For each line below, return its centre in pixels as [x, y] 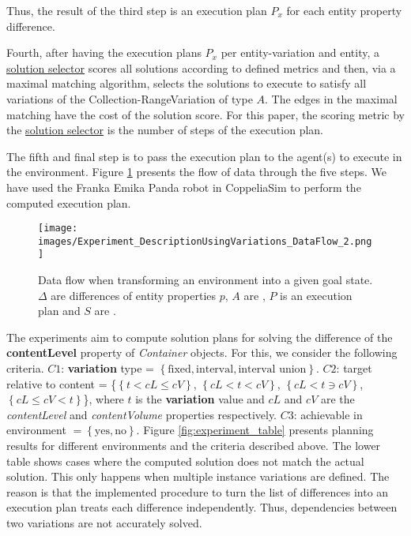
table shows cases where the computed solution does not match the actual [185, 461]
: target [354, 368]
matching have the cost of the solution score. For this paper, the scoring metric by [205, 114]
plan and [59, 311]
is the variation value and [200, 399]
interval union [272, 370]
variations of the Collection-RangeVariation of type [130, 98]
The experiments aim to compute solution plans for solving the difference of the [200, 337]
